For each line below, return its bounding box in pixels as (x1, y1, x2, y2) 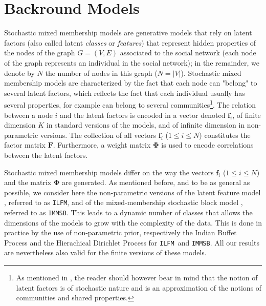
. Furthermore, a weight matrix (53, 139, 151, 150)
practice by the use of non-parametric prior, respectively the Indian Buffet (4, 227, 237, 238)
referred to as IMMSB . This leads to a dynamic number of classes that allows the (4, 207, 253, 217)
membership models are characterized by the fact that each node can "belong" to (4, 77, 257, 88)
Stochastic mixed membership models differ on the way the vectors (4, 167, 214, 177)
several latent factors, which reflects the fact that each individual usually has (4, 87, 245, 98)
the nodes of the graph (4, 47, 75, 58)
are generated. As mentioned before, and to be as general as (62, 177, 250, 188)
